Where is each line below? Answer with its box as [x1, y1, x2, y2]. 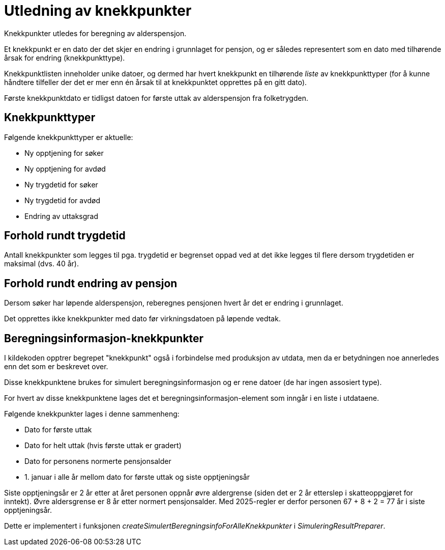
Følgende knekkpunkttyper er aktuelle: [4, 132, 133, 142]
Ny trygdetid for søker [24, 180, 98, 189]
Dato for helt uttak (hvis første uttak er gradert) [24, 441, 182, 450]
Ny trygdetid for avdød [24, 196, 101, 205]
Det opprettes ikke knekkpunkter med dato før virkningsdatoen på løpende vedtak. [4, 314, 281, 323]
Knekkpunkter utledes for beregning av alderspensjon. [4, 29, 187, 38]
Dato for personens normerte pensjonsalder [24, 457, 171, 466]
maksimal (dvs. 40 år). [4, 259, 79, 268]
